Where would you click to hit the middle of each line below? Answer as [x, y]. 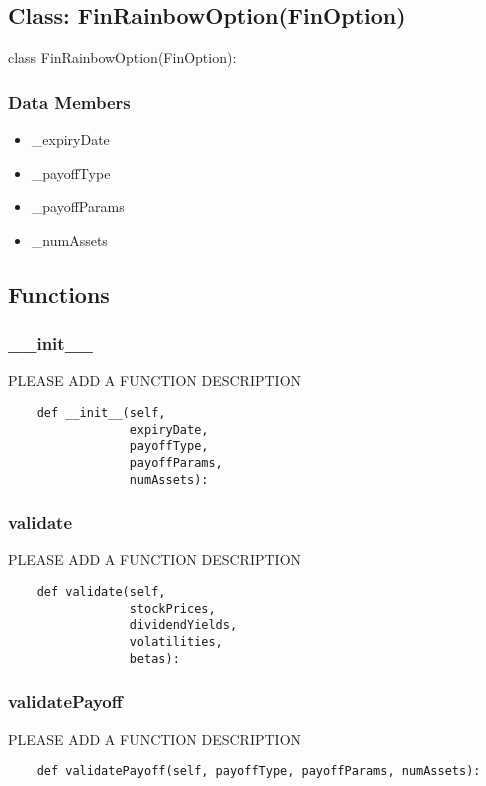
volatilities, [176, 642]
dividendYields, [183, 625]
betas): [154, 658]
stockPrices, [172, 608]
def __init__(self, [101, 412]
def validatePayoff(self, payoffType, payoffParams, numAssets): [258, 771]
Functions [59, 293]
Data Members [69, 101]
